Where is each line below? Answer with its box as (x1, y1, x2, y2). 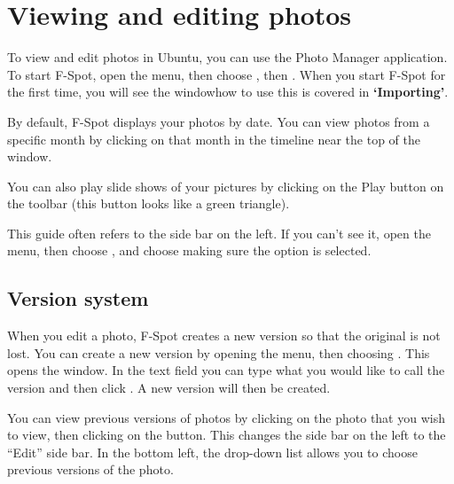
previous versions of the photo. (7, 460, 174, 479)
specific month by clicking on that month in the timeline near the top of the (7, 129, 421, 148)
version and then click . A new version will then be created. (7, 379, 331, 397)
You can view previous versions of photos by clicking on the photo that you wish (7, 408, 445, 426)
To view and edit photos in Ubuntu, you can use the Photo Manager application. (7, 48, 448, 66)
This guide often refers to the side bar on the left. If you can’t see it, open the (7, 223, 431, 242)
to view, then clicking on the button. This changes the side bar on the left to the (7, 425, 446, 444)
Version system (7, 285, 149, 312)
